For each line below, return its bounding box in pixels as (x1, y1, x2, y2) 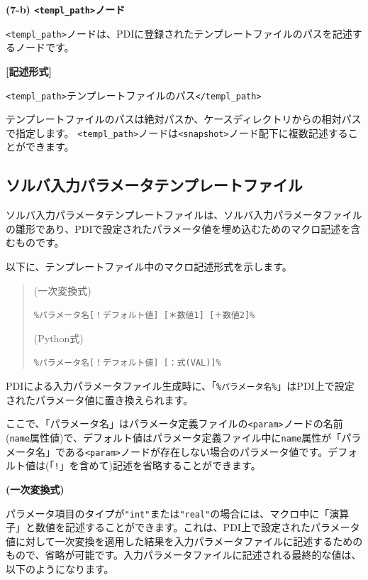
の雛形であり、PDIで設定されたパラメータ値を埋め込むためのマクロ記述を (6, 221, 351, 236)
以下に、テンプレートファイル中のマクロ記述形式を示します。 (6, 258, 292, 273)
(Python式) (33, 330, 84, 345)
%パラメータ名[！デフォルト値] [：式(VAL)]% (33, 358, 221, 368)
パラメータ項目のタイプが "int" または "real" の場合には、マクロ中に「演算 (6, 505, 350, 520)
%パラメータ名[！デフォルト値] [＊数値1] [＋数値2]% (33, 310, 255, 321)
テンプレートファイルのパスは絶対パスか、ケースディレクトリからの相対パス (6, 111, 362, 126)
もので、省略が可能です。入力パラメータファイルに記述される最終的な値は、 (6, 547, 362, 562)
